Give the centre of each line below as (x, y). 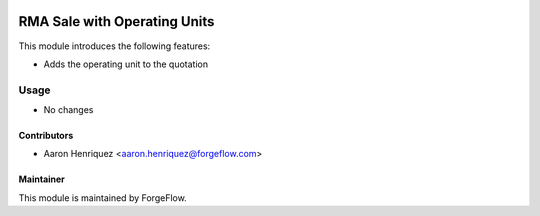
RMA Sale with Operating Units (116, 21)
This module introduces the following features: (114, 46)
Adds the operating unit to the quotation (126, 64)
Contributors (46, 136)
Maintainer (41, 179)
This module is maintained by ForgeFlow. (102, 197)
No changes (68, 110)
